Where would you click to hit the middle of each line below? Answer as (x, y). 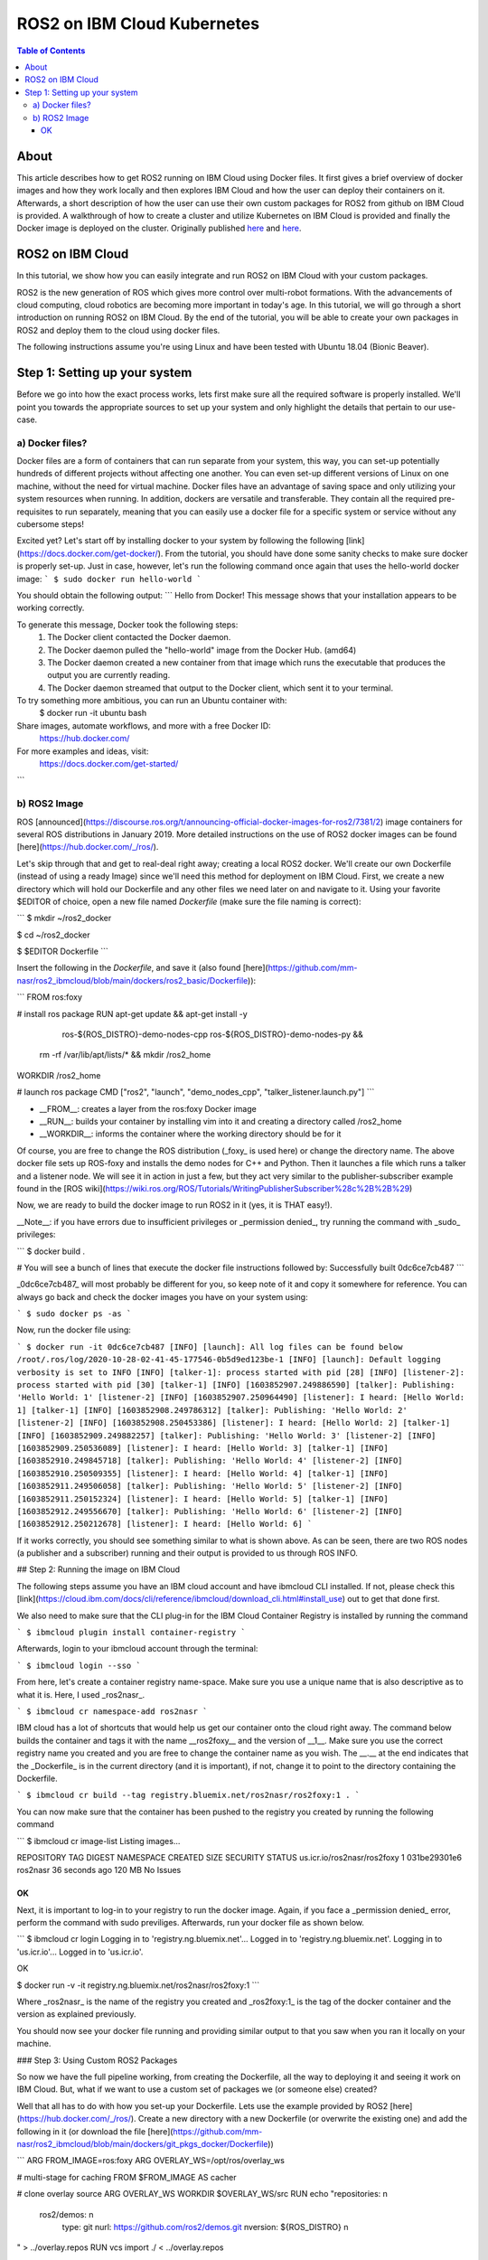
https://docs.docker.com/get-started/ (109, 764)
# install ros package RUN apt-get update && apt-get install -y (132, 1013)
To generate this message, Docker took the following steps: (127, 625)
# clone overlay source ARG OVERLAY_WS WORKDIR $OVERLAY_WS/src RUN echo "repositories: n (202, 2194)
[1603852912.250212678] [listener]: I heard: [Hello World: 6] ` (164, 1524)
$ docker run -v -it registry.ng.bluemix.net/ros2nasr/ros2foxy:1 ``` (138, 1985)
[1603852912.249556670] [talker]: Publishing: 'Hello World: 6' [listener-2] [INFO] (210, 1511)
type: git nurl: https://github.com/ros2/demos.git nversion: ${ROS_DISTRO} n (205, 2227)
